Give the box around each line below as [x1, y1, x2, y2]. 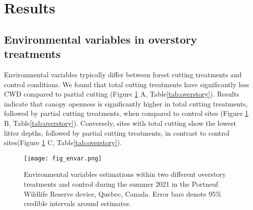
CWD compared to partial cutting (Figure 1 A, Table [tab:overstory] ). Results [4, 89, 240, 99]
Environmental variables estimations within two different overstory [24, 169, 226, 179]
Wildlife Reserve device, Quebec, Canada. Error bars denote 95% [24, 188, 221, 199]
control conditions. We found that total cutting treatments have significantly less [4, 79, 250, 89]
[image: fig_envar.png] [24, 155, 102, 162]
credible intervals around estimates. [24, 198, 131, 209]
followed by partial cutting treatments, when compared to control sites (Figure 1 [4, 108, 249, 118]
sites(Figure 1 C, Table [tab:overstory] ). [4, 137, 122, 148]
